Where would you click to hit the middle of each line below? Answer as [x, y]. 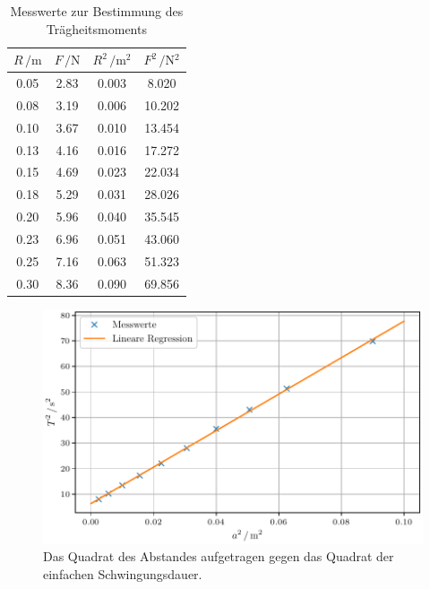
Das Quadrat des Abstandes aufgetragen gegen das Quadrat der [219, 556]
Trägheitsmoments [96, 28]
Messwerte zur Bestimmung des [97, 11]
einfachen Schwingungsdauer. [123, 573]
